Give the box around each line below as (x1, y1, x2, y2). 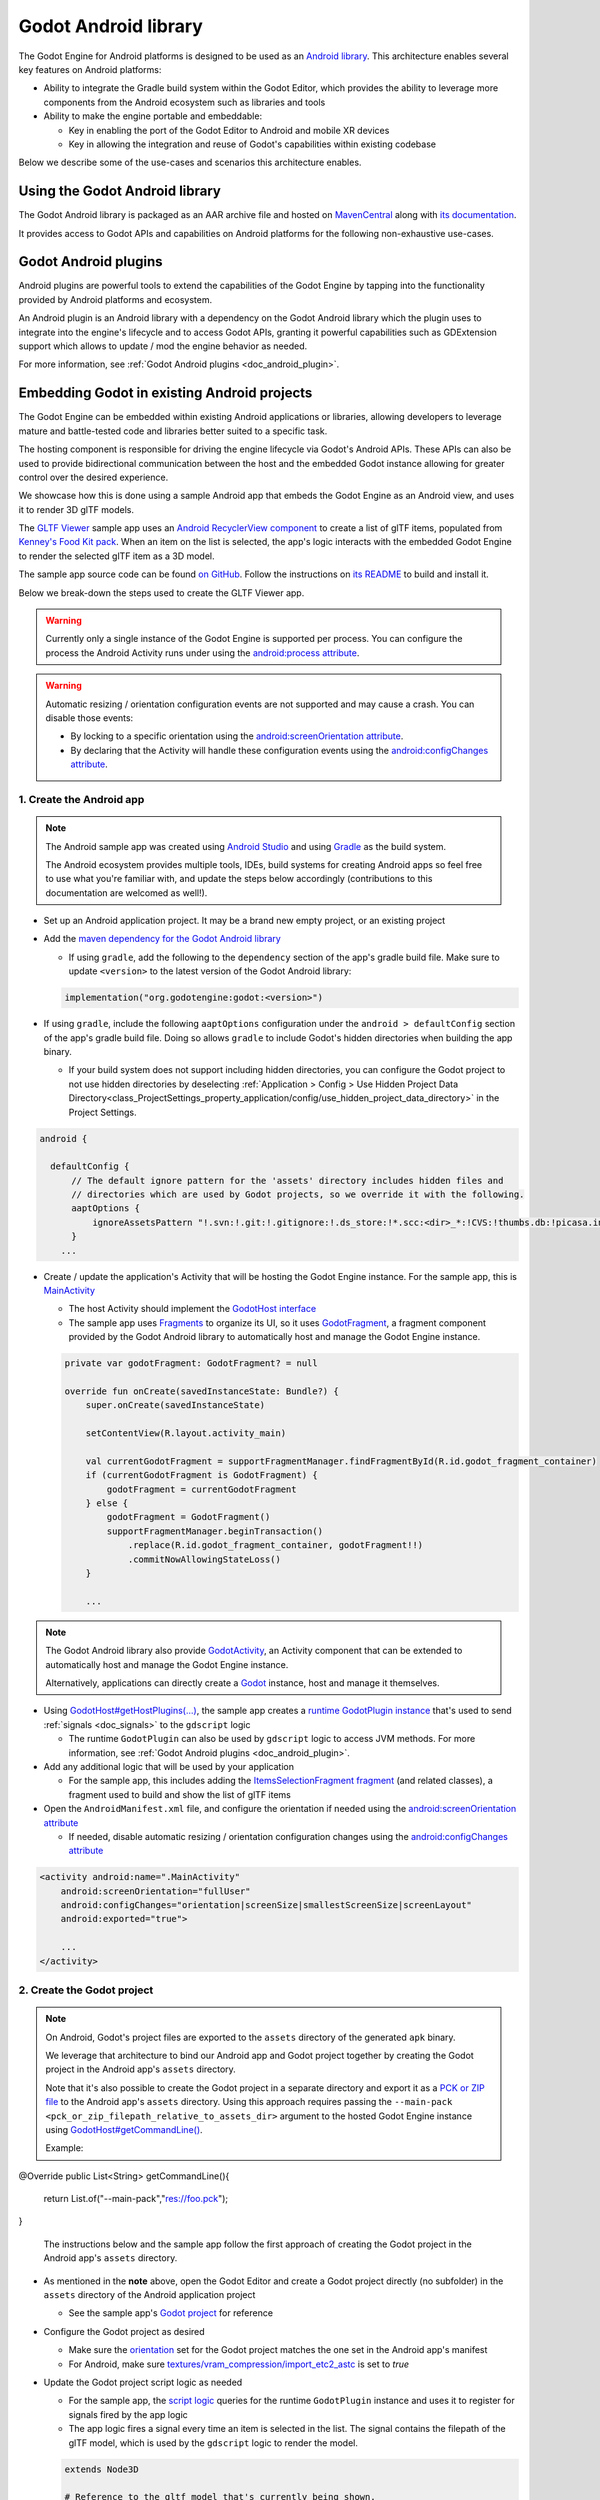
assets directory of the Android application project (43, 2289, 256, 2301)
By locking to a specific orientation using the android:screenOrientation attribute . (70, 730, 404, 742)
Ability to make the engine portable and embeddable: (43, 110, 263, 122)
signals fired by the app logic (68, 2408, 189, 2420)
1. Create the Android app (18, 792, 145, 806)
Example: (45, 2142, 84, 2154)
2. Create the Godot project (18, 1983, 154, 1997)
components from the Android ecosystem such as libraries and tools (43, 96, 326, 108)
